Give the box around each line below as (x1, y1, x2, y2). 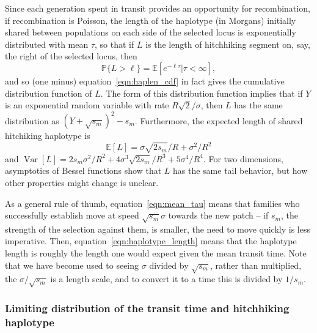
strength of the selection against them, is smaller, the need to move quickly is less (5, 222, 310, 235)
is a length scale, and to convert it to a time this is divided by (50, 272, 283, 285)
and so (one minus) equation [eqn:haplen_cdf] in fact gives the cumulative (5, 74, 285, 87)
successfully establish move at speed (5, 209, 139, 222)
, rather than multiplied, (210, 258, 302, 271)
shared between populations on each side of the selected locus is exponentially (5, 26, 296, 39)
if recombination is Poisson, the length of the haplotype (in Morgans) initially (5, 13, 296, 26)
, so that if (95, 37, 134, 50)
